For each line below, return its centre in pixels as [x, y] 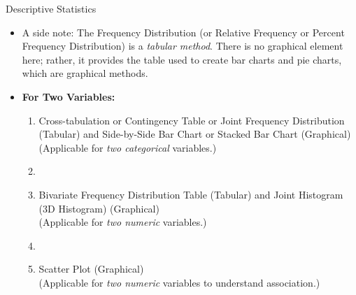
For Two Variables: [69, 96]
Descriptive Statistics [51, 8]
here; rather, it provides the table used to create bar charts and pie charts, [182, 59]
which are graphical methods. [85, 73]
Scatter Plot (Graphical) [91, 269]
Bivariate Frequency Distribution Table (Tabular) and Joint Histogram [191, 194]
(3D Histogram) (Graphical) [99, 208]
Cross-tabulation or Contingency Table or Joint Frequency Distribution [192, 120]
